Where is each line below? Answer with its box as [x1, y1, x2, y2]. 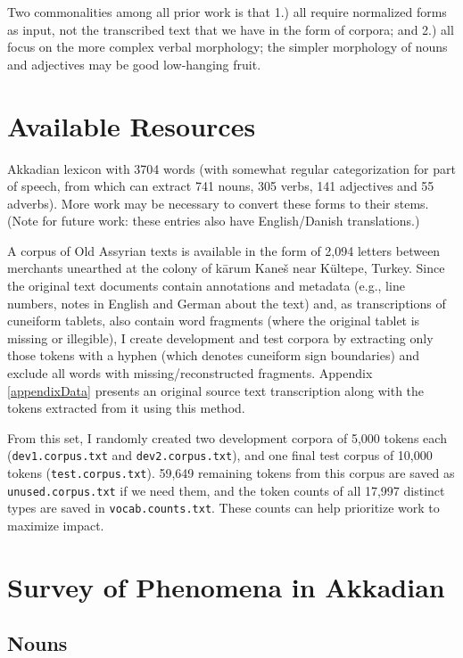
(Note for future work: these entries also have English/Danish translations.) [7, 211, 420, 230]
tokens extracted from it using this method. [7, 399, 245, 417]
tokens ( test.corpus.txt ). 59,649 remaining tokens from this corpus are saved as [7, 464, 455, 482]
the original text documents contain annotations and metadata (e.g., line [7, 276, 405, 295]
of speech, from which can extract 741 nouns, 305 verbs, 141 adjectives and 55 [7, 177, 434, 195]
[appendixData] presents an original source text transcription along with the [7, 381, 425, 399]
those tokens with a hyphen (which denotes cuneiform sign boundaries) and [7, 346, 420, 365]
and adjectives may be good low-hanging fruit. [7, 54, 261, 73]
